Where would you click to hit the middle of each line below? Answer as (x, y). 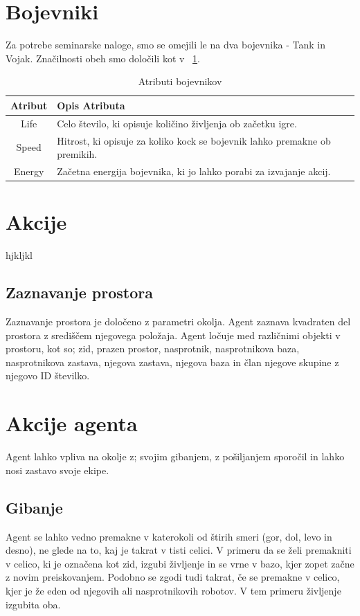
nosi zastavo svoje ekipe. (57, 470)
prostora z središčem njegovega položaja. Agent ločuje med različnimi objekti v (173, 335)
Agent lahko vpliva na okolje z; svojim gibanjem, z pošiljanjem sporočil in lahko (175, 456)
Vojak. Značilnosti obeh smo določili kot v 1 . (103, 58)
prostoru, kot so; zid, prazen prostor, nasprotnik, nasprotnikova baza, (153, 348)
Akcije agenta (72, 423)
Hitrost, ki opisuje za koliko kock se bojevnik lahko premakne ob (194, 140)
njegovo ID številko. (48, 375)
